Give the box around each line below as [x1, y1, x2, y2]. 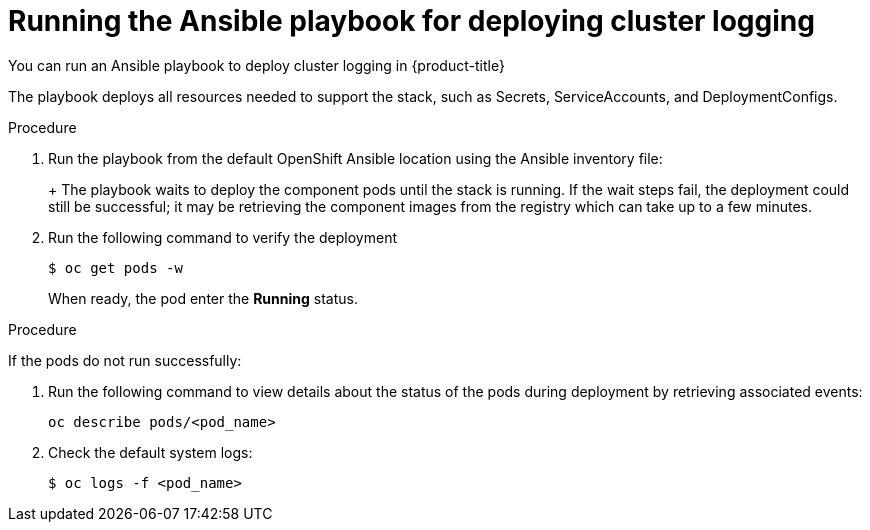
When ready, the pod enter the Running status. [48, 289, 358, 307]
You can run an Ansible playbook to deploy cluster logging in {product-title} [8, 56, 505, 74]
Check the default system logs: [48, 443, 253, 461]
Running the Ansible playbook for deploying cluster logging [8, 4, 815, 38]
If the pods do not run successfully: [8, 351, 242, 369]
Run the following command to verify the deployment [48, 228, 397, 246]
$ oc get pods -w [48, 259, 183, 276]
